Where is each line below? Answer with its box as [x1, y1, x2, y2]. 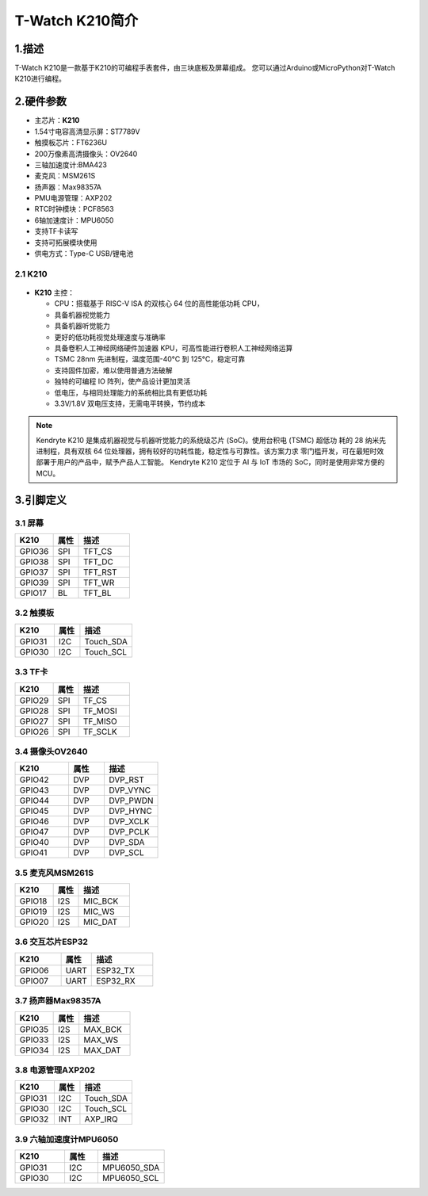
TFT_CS [83, 546, 113, 557]
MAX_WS [83, 1034, 119, 1045]
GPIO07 [19, 975, 49, 986]
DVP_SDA [108, 837, 145, 848]
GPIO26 [19, 726, 49, 737]
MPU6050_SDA [101, 1162, 160, 1173]
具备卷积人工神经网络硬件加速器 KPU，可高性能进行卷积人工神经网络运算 [54, 343, 293, 353]
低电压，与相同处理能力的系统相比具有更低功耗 [54, 388, 208, 397]
